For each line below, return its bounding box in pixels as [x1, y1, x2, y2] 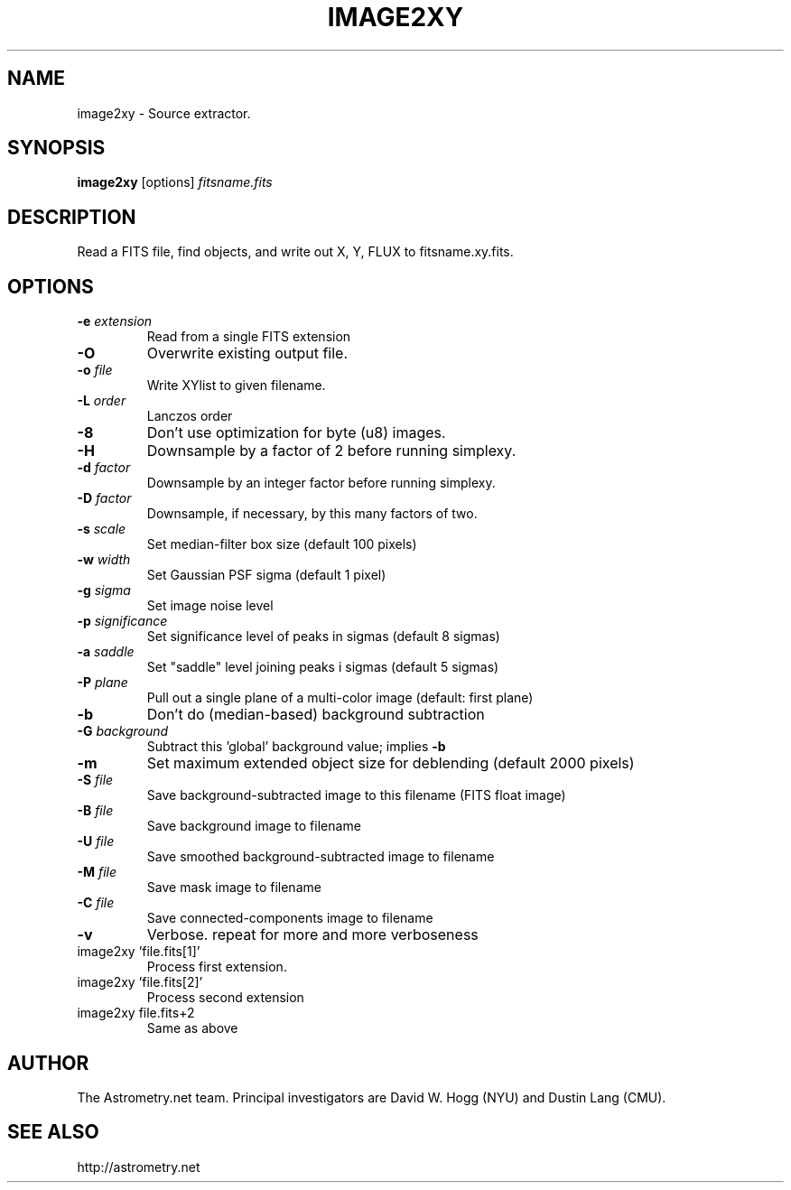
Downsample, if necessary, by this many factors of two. [146, 506, 478, 522]
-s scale [77, 521, 126, 537]
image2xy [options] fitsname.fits [77, 174, 273, 191]
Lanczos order [146, 408, 233, 424]
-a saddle [77, 644, 135, 660]
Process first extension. [146, 959, 287, 975]
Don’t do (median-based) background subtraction [146, 705, 485, 724]
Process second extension [146, 990, 304, 1006]
